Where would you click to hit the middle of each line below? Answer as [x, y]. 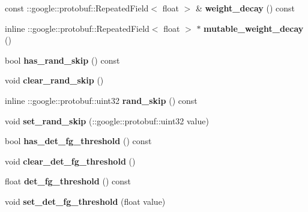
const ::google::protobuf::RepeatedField [77, 8]
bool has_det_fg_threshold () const [78, 141]
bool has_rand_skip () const [62, 60]
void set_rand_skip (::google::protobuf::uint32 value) [107, 120]
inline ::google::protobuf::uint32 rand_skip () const [101, 100]
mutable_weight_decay [254, 28]
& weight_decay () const [245, 8]
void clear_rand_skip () [54, 80]
